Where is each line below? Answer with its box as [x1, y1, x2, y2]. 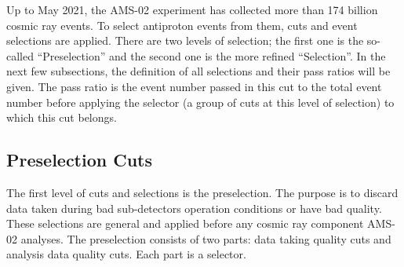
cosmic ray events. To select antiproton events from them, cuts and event [6, 16, 358, 33]
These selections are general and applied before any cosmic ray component [6, 215, 364, 232]
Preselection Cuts [6, 148, 153, 172]
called [6, 47, 34, 64]
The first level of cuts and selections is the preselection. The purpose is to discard [6, 184, 399, 200]
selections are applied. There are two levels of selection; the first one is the [6, 32, 364, 49]
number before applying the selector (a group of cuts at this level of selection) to [6, 93, 395, 110]
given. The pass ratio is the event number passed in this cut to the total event [6, 78, 382, 94]
